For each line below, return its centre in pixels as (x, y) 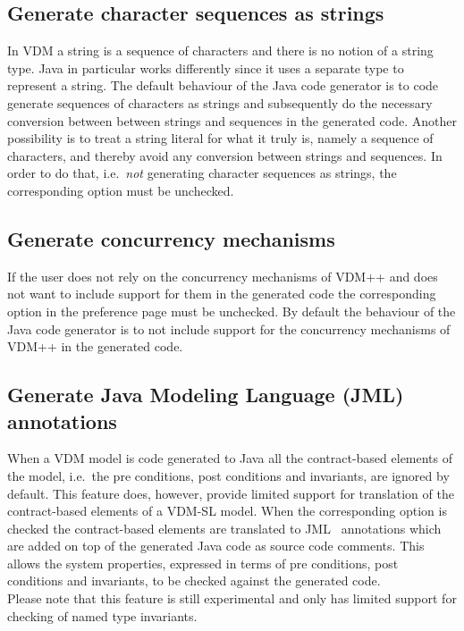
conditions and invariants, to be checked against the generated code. (194, 581)
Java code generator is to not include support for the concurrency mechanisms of (229, 328)
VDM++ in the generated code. (95, 346)
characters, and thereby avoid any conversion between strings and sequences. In (225, 155)
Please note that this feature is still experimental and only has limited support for (232, 598)
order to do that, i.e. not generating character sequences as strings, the (202, 173)
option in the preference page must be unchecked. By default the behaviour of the (232, 311)
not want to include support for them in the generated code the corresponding (222, 294)
